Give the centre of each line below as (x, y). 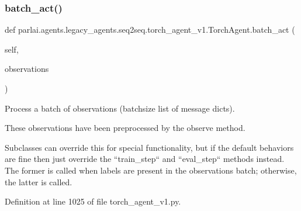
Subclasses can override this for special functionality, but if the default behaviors (149, 147)
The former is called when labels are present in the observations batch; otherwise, (151, 170)
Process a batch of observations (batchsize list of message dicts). (120, 108)
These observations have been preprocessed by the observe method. (125, 128)
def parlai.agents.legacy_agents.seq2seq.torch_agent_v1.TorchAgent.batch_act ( (150, 30)
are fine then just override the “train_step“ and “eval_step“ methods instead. (145, 159)
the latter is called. (39, 181)
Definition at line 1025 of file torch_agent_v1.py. (93, 201)
